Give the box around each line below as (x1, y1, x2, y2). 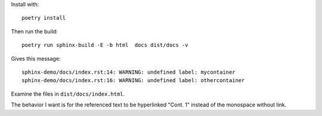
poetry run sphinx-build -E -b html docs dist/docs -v (21, 42, 188, 49)
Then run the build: (11, 27, 58, 35)
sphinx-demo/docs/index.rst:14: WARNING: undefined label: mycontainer (21, 68, 236, 76)
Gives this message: (11, 55, 61, 62)
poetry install (21, 15, 66, 21)
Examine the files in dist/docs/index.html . (11, 90, 125, 98)
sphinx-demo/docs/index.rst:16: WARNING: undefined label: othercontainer (21, 77, 245, 84)
